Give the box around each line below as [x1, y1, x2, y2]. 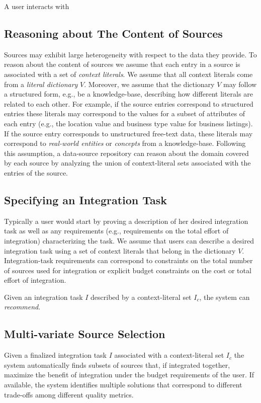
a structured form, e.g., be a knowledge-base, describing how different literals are [4, 89, 253, 99]
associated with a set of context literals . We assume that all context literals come [4, 68, 253, 79]
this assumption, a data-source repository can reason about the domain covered [4, 147, 249, 158]
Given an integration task [4, 291, 83, 302]
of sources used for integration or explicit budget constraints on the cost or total [4, 265, 251, 275]
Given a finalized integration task [4, 350, 107, 360]
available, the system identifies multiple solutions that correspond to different [4, 379, 242, 390]
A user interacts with [4, 1, 69, 11]
